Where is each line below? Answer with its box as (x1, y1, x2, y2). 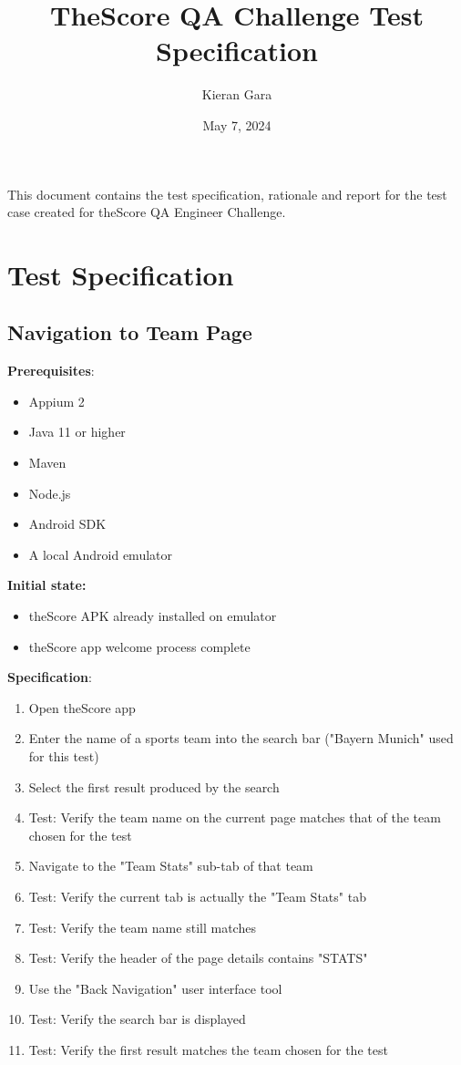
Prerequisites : (7, 361, 95, 380)
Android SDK (28, 514, 107, 533)
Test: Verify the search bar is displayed (28, 1009, 246, 1029)
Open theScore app (28, 698, 136, 717)
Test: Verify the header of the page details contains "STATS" (28, 948, 368, 967)
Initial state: (7, 575, 87, 595)
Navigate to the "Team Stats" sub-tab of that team (28, 856, 313, 875)
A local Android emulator (28, 544, 173, 564)
